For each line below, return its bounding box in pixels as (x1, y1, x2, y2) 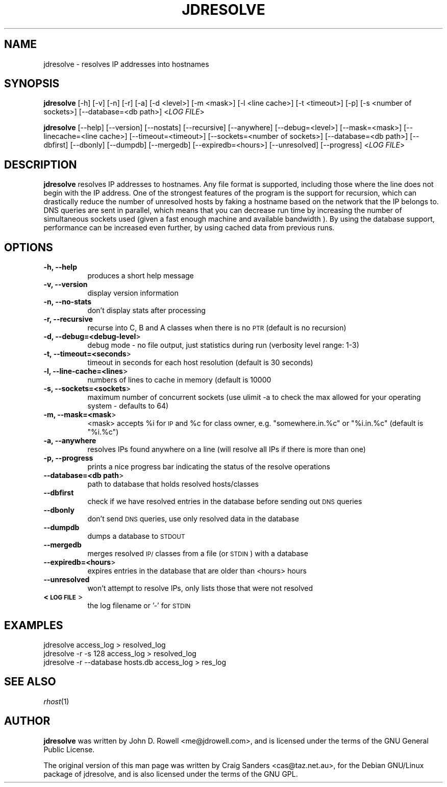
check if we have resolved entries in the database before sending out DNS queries (87, 497, 362, 506)
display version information (87, 289, 179, 298)
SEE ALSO (4, 675, 56, 688)
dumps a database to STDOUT (87, 532, 185, 541)
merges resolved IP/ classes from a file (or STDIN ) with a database (87, 549, 308, 558)
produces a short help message (87, 271, 194, 280)
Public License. (43, 745, 95, 754)
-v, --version (43, 280, 88, 289)
